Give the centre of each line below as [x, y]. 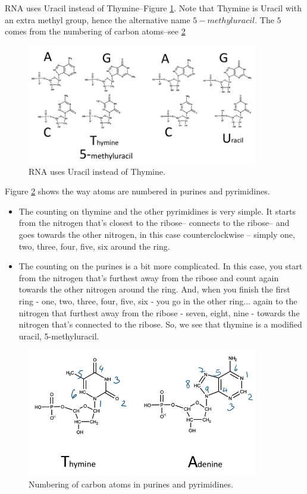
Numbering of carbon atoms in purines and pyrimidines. [131, 484]
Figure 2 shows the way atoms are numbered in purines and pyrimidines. [137, 191]
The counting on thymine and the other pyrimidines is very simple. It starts [157, 211]
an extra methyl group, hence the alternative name [98, 19]
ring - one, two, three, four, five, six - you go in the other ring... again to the [158, 301]
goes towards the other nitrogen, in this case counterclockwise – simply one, [157, 234]
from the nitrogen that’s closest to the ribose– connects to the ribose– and [154, 223]
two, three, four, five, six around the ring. [94, 246]
